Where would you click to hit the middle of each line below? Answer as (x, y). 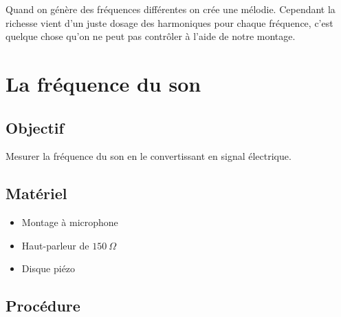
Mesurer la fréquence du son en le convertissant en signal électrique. (148, 156)
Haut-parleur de (55, 245)
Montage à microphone (70, 222)
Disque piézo (48, 268)
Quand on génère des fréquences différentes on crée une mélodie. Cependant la (170, 9)
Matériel (36, 193)
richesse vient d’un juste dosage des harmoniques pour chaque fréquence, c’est (169, 22)
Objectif (35, 127)
